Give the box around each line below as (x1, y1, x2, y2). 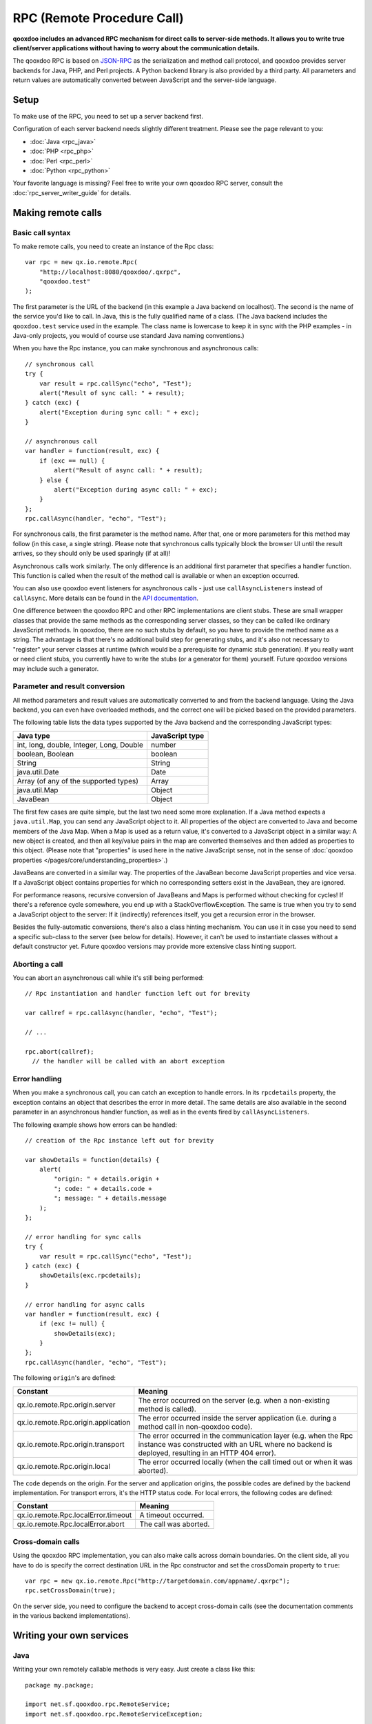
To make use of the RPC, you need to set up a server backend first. (12, 112, 203, 121)
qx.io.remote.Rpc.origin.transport (17, 1439, 125, 1449)
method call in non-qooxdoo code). (138, 1421, 253, 1431)
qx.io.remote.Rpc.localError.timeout (17, 1510, 132, 1520)
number (150, 740, 176, 750)
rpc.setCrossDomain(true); (25, 1587, 116, 1594)
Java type (17, 731, 51, 741)
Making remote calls (12, 207, 103, 219)
